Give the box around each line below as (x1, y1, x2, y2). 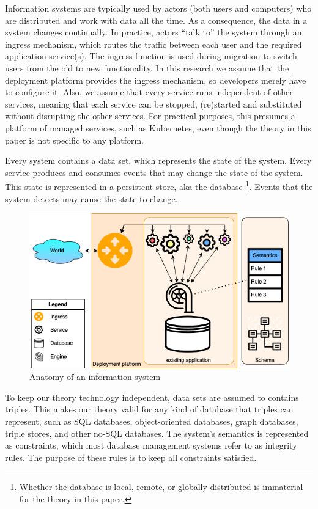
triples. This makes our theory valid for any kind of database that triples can (5, 403, 294, 416)
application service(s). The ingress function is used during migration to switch (5, 49, 297, 62)
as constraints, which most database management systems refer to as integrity (5, 439, 297, 452)
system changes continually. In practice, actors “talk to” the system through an (5, 26, 302, 38)
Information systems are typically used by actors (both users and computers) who (5, 2, 312, 14)
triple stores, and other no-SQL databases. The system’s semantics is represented (5, 427, 309, 439)
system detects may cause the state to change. (5, 192, 178, 205)
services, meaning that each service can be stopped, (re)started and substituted (5, 97, 302, 110)
